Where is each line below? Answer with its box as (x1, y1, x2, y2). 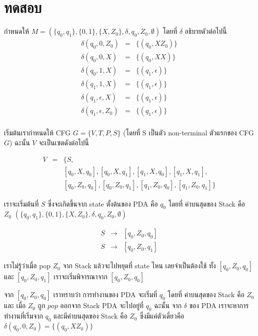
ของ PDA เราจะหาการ (189, 300, 249, 311)
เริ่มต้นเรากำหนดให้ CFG (4, 127, 71, 138)
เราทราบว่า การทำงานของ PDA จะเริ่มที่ (53, 289, 158, 300)
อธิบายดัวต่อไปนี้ (184, 26, 227, 36)
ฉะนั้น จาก (154, 300, 182, 311)
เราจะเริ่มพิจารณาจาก (53, 271, 108, 282)
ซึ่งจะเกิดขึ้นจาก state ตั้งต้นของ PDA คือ (47, 198, 158, 209)
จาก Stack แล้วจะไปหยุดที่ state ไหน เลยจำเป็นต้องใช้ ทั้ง (63, 260, 216, 271)
